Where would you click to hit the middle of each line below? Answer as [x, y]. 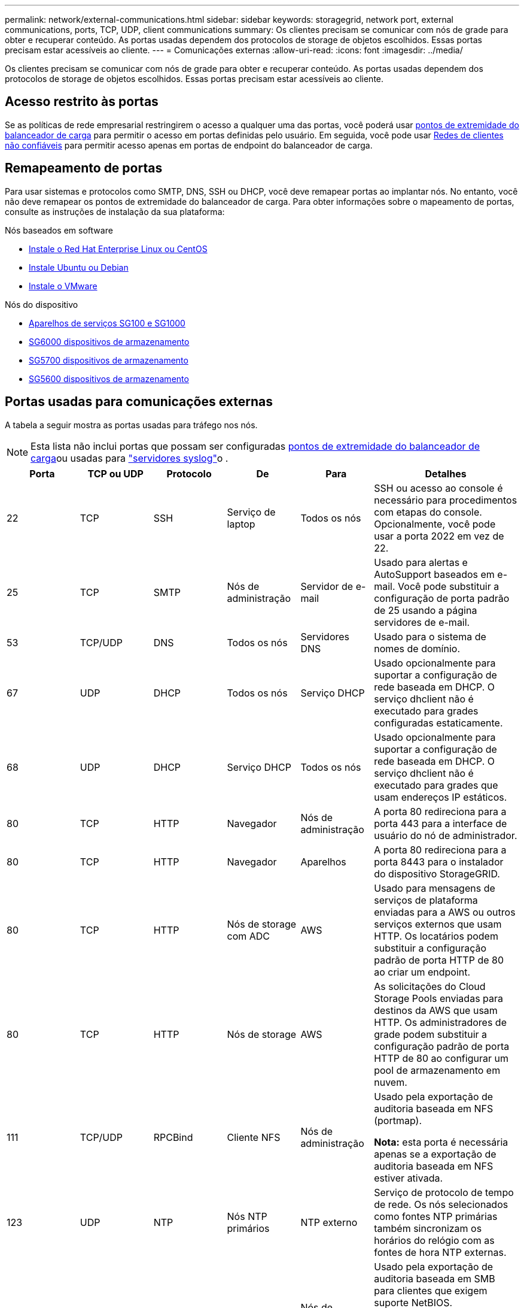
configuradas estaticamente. [438, 723]
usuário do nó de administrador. [446, 835]
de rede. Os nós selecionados [441, 1204]
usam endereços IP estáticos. [441, 797]
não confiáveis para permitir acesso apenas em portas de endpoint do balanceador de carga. [189, 145]
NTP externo [329, 1222]
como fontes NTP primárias [436, 1216]
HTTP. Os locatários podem [436, 936]
